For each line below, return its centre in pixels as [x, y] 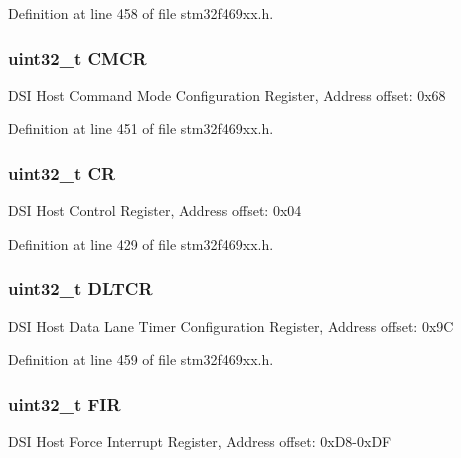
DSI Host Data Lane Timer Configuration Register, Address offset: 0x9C [231, 325]
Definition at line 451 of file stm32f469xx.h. [141, 128]
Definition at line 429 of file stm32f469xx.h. [141, 243]
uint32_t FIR [64, 403]
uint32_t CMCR [77, 57]
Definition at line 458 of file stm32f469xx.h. [141, 13]
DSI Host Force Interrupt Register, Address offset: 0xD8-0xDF [200, 441]
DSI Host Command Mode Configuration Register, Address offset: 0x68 [227, 94]
